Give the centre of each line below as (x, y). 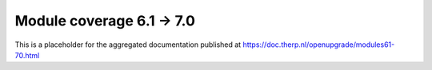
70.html (27, 55)
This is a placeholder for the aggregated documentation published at (128, 45)
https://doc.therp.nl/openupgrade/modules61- (319, 45)
